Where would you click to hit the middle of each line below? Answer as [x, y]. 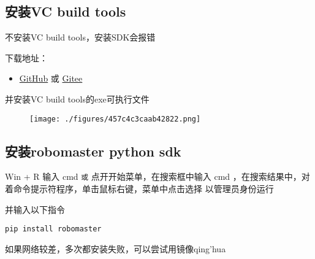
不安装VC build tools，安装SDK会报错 [80, 37]
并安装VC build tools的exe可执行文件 [77, 99]
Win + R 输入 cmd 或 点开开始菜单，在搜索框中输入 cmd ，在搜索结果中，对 [157, 176]
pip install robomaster [53, 229]
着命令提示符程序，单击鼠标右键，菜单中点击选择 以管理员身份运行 [139, 189]
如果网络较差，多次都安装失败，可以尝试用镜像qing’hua [116, 248]
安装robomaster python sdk [93, 151]
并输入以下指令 [35, 209]
